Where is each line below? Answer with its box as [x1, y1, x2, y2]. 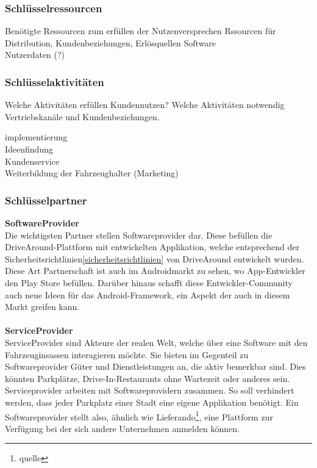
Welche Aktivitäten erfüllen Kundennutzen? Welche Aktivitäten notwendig [5, 98, 285, 111]
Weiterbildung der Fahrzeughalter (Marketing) [5, 167, 179, 179]
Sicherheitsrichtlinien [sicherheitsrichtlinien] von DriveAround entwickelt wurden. [5, 252, 304, 265]
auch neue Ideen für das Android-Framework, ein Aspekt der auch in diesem [5, 288, 290, 301]
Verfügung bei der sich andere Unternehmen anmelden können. [5, 422, 240, 434]
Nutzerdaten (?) [5, 48, 65, 61]
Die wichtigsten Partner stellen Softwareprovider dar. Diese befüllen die [5, 228, 272, 241]
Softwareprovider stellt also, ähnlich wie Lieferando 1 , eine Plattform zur [5, 408, 273, 423]
